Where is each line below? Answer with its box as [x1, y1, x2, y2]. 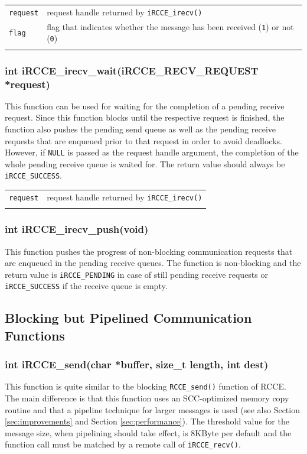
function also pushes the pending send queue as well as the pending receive [5, 123, 276, 135]
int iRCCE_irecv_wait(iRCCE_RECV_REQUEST [5, 63, 259, 77]
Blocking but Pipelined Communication [5, 309, 252, 327]
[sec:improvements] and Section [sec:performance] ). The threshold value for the [5, 415, 289, 427]
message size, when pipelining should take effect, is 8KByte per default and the [5, 426, 292, 439]
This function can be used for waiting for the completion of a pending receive [5, 99, 285, 112]
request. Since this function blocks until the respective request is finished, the [5, 111, 285, 124]
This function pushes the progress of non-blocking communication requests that [5, 245, 293, 257]
